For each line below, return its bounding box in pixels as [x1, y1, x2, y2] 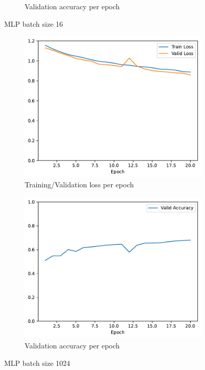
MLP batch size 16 [4, 18, 63, 29]
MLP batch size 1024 [4, 357, 70, 368]
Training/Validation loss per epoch [25, 179, 134, 190]
